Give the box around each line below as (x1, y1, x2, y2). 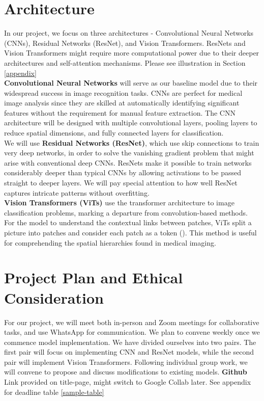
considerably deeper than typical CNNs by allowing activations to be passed (4, 167, 241, 178)
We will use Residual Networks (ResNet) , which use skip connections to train (4, 137, 259, 148)
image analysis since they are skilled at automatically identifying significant (4, 97, 240, 108)
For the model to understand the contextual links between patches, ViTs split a (4, 217, 252, 228)
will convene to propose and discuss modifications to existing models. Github (4, 366, 247, 377)
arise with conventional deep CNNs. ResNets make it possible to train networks (4, 157, 252, 168)
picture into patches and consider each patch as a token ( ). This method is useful (4, 227, 257, 237)
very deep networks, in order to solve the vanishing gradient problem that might (4, 147, 254, 158)
